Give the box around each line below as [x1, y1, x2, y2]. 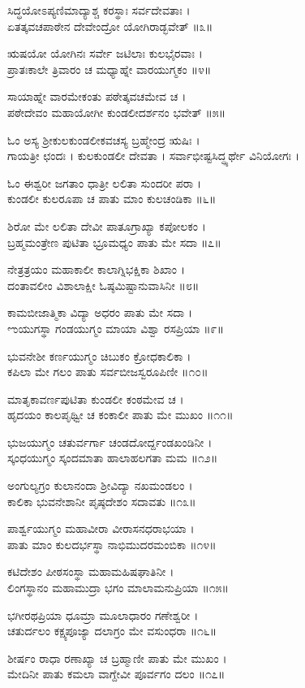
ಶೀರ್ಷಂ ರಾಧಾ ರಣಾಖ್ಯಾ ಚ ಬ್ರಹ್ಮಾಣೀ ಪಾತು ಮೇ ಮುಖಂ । [7, 649, 227, 666]
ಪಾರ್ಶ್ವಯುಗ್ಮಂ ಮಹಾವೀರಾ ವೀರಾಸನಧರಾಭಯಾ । [7, 520, 195, 537]
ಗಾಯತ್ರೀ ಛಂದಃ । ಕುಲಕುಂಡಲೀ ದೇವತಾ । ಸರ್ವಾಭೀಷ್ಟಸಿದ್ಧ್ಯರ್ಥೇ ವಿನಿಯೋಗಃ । [7, 147, 299, 164]
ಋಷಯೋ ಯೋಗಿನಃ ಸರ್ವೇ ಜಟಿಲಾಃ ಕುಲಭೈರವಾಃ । [7, 45, 203, 62]
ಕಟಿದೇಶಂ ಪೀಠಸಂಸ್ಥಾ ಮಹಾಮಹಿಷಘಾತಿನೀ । [7, 563, 174, 580]
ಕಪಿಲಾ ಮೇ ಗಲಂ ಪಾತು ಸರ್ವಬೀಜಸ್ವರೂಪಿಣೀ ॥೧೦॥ [7, 363, 208, 380]
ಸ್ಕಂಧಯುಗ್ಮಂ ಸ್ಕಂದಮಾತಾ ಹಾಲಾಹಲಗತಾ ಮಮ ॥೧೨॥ [7, 449, 218, 466]
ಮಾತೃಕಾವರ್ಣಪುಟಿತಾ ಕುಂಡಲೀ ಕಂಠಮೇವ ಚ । [7, 390, 184, 407]
